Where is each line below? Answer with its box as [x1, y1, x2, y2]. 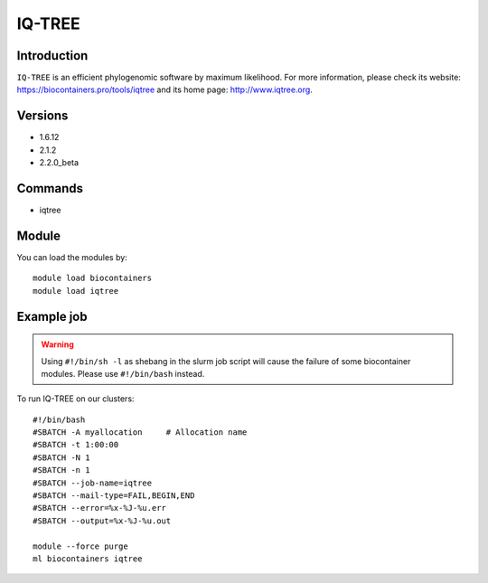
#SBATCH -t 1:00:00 [33, 439, 119, 450]
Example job [16, 308, 88, 324]
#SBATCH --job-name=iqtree [33, 477, 153, 488]
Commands [16, 181, 84, 196]
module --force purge [33, 541, 128, 551]
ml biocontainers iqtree [33, 554, 143, 564]
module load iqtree [33, 286, 119, 296]
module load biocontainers [33, 273, 153, 284]
